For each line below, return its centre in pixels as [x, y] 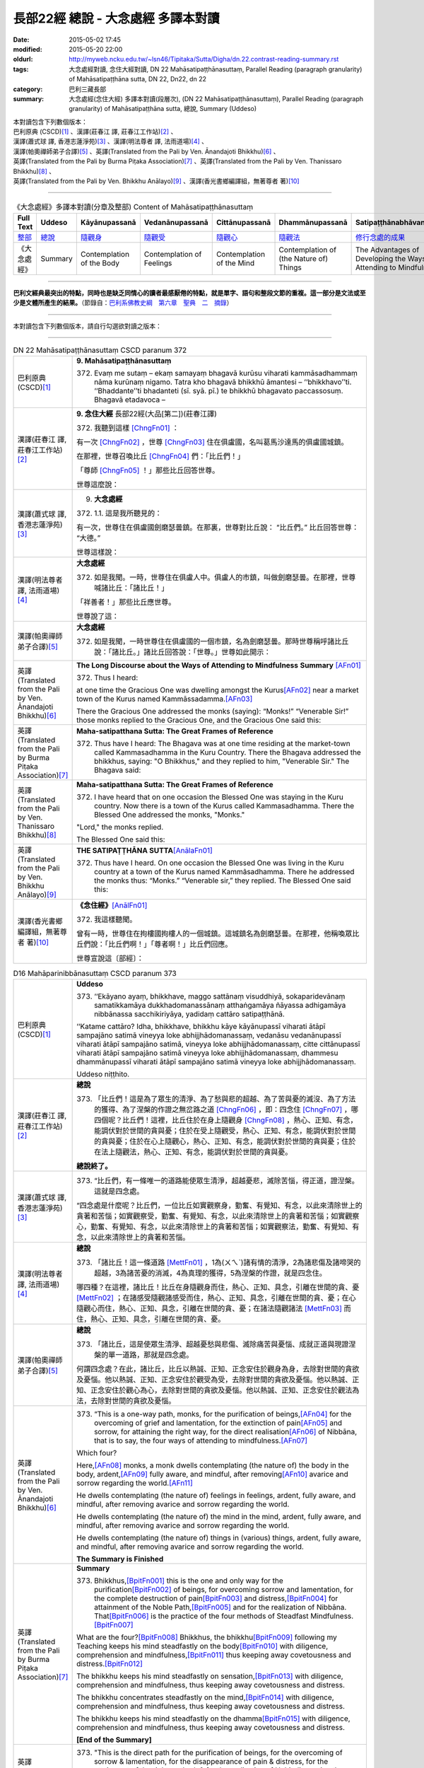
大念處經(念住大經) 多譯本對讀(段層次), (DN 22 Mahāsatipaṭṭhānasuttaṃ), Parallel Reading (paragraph [216, 98]
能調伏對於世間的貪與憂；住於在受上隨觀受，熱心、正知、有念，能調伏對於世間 [225, 1130]
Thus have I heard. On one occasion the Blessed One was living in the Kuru [219, 863]
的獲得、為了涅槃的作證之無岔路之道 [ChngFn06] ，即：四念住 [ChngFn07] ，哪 [226, 1109]
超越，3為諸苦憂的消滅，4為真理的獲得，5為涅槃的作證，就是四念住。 [210, 1273]
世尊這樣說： [98, 552]
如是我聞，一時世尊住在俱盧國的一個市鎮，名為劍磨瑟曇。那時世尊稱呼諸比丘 [222, 641]
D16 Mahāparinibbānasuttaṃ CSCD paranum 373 [95, 973]
